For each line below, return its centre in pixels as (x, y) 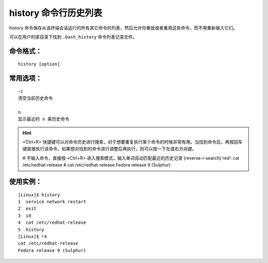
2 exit (27, 209)
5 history (31, 229)
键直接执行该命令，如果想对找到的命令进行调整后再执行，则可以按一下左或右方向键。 (109, 149)
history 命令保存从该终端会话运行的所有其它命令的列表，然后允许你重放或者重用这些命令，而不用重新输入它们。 (123, 28)
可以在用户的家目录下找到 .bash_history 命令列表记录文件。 (73, 37)
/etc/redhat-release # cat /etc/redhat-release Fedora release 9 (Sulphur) (97, 165)
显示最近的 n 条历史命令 (44, 119)
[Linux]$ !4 (33, 237)
